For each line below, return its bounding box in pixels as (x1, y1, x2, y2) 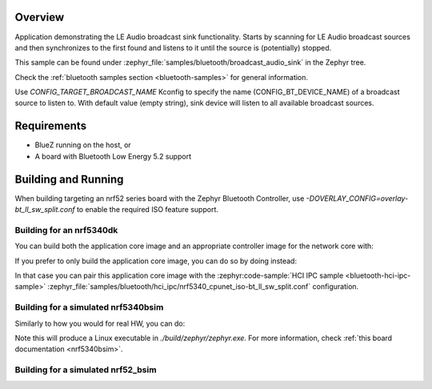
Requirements (14, 119, 87, 133)
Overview (14, 10, 65, 24)
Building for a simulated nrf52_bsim (14, 364, 157, 375)
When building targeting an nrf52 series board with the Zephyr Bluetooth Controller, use (14, 193, 305, 203)
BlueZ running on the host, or (34, 140, 131, 150)
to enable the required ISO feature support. (76, 205, 219, 215)
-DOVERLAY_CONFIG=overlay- (306, 193, 409, 203)
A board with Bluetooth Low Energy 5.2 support (34, 151, 192, 161)
